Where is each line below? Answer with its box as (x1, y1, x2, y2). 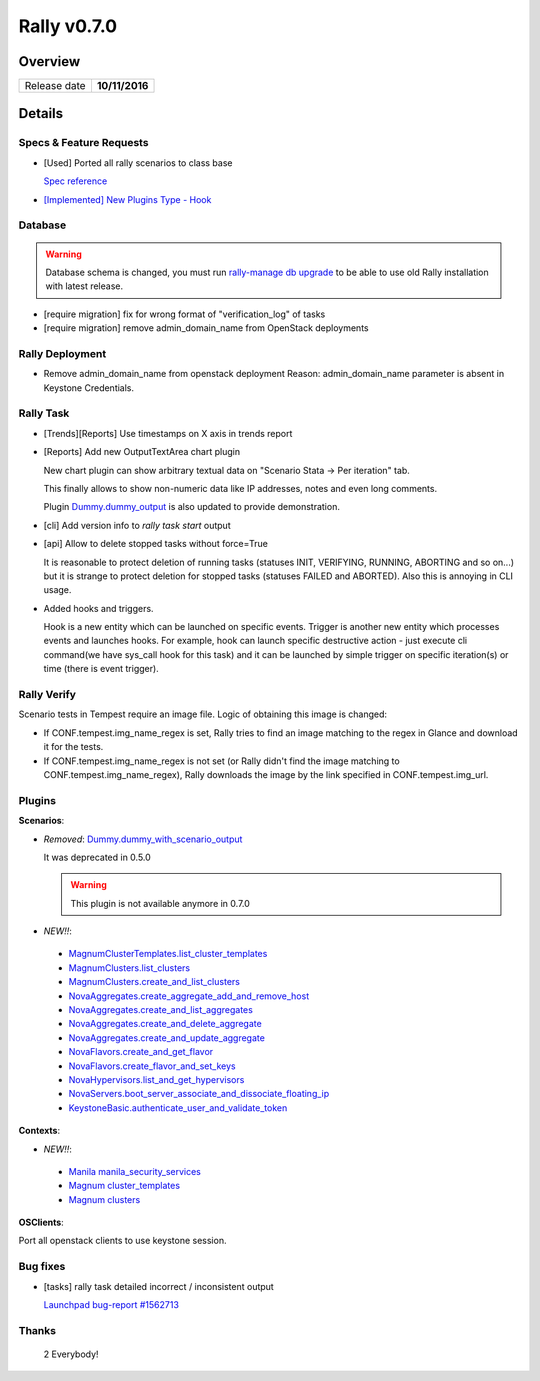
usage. (43, 584, 72, 596)
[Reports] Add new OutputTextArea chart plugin (43, 446, 240, 458)
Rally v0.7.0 (18, 15, 118, 37)
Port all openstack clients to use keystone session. (18, 1235, 227, 1247)
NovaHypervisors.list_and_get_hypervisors (68, 1073, 245, 1085)
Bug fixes (18, 1260, 66, 1274)
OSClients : (18, 1216, 64, 1229)
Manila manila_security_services (68, 1165, 202, 1177)
